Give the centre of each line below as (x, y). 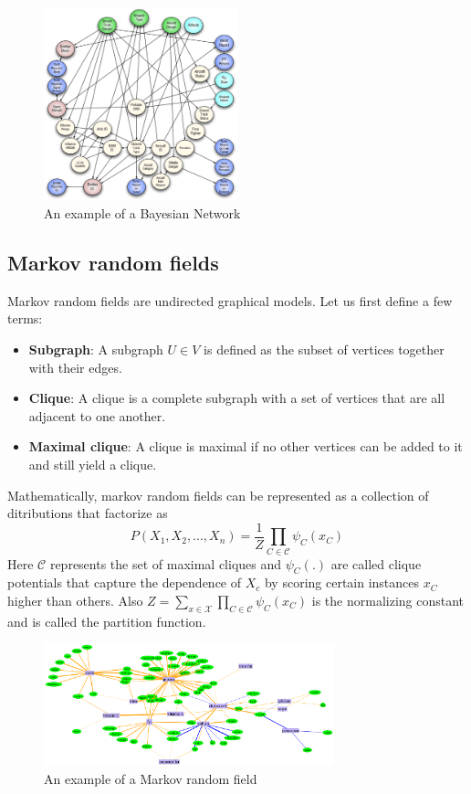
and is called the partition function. (107, 621)
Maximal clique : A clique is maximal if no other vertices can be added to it (246, 446)
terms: (25, 318)
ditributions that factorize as (88, 513)
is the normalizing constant (388, 600)
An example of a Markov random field (151, 778)
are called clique (376, 563)
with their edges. (75, 367)
